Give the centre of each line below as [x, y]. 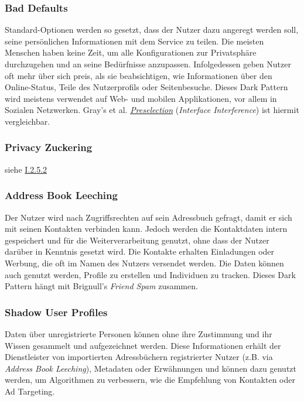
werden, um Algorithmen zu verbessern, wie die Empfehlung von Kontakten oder [150, 380]
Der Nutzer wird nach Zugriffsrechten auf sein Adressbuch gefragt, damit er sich [148, 217]
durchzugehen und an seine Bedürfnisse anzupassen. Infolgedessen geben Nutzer [148, 64]
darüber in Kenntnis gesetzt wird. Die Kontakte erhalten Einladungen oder [140, 251]
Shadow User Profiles [56, 312]
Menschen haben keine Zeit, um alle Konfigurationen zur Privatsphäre [131, 52]
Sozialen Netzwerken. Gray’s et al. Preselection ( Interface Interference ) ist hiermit [152, 110]
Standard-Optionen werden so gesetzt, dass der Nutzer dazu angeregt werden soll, [152, 30]
